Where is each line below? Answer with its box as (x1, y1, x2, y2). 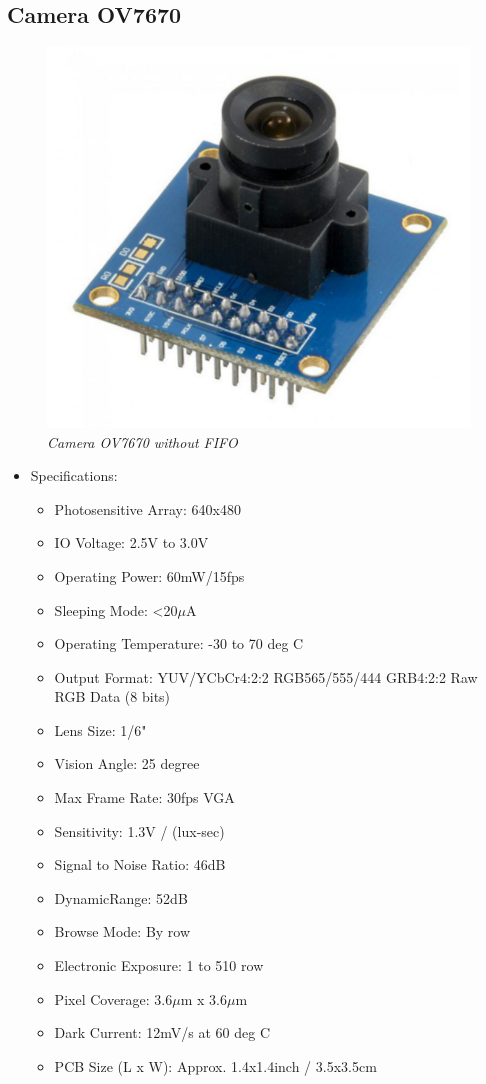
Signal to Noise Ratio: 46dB (54, 854, 226, 875)
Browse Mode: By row (54, 921, 191, 942)
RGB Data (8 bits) (54, 686, 171, 707)
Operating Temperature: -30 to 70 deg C (54, 633, 304, 654)
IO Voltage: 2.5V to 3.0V (54, 532, 209, 553)
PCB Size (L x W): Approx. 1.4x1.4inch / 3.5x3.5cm (54, 1055, 377, 1076)
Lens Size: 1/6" (54, 719, 147, 740)
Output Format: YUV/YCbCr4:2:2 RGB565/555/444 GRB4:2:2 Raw (54, 666, 478, 687)
